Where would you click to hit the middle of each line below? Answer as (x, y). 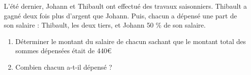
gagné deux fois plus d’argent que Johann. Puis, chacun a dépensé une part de (120, 15)
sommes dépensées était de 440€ (63, 51)
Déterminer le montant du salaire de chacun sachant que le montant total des (131, 41)
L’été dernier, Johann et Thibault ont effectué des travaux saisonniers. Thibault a (125, 6)
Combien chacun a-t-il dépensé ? (64, 67)
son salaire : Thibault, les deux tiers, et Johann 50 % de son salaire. (105, 25)
